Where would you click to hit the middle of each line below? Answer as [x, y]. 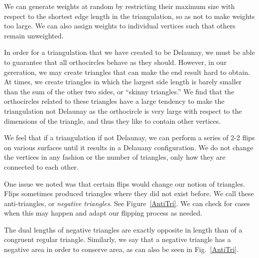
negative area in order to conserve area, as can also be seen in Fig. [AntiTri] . [121, 249]
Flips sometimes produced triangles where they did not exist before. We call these [129, 193]
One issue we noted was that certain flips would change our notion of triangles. [125, 183]
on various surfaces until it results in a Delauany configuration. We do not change [129, 147]
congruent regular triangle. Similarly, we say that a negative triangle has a [118, 239]
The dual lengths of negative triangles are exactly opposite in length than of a [123, 229]
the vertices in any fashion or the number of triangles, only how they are [115, 157]
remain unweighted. [34, 35]
